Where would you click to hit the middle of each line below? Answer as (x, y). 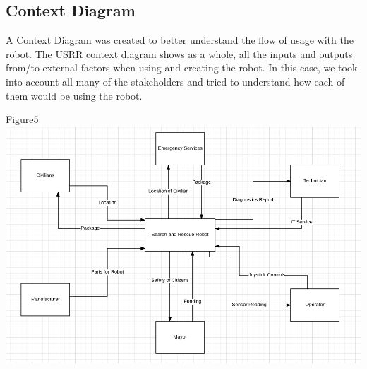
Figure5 (22, 119)
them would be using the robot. (74, 95)
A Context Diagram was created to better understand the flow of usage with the (180, 40)
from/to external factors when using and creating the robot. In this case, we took (182, 68)
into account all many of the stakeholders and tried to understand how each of (175, 81)
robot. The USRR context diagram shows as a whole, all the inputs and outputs (179, 53)
